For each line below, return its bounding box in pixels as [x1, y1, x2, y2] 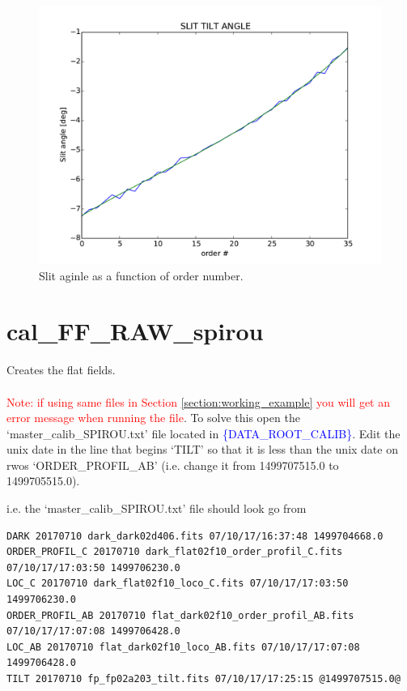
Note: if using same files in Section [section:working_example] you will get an [6, 393, 391, 410]
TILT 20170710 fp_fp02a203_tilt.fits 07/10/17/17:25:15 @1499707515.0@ [6, 673, 401, 685]
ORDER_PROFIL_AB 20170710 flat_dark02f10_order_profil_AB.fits [6, 609, 354, 621]
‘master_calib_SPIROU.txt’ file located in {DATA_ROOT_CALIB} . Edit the [6, 424, 401, 441]
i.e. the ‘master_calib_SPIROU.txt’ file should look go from [6, 500, 307, 517]
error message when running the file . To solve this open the [6, 409, 300, 426]
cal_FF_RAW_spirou [6, 314, 264, 348]
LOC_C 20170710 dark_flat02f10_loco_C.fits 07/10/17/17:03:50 [6, 578, 349, 590]
